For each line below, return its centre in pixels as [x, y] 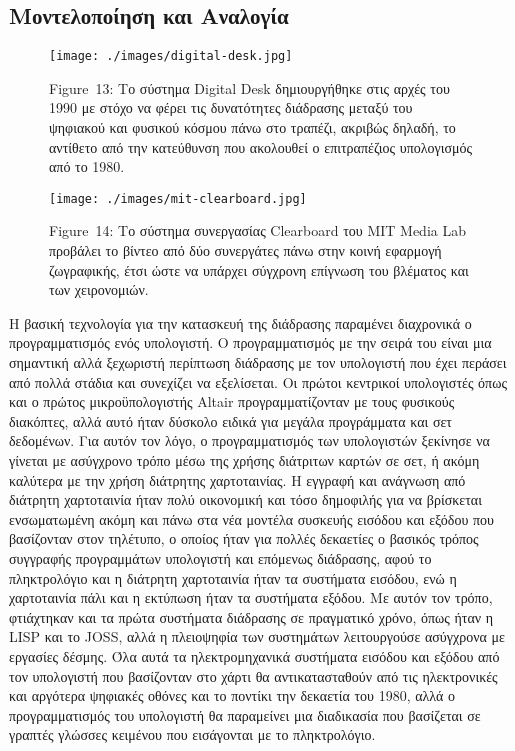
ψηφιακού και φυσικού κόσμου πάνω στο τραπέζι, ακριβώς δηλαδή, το [252, 127]
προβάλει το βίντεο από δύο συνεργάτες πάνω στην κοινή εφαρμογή [245, 250]
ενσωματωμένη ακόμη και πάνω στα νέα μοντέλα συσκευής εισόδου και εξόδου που [252, 518]
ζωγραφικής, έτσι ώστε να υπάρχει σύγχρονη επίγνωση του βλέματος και [259, 269]
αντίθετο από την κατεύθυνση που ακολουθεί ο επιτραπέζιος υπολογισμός [261, 146]
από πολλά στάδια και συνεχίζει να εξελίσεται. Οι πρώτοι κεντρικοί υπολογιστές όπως [258, 381]
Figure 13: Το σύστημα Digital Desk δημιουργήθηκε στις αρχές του [249, 87]
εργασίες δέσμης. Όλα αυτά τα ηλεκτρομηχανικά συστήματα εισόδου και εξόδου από [254, 655]
